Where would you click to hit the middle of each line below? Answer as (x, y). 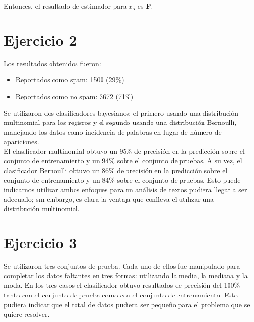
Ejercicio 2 (40, 39)
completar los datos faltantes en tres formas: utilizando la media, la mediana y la (126, 275)
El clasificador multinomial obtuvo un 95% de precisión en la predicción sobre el (124, 151)
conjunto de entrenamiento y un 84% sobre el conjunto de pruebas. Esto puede (122, 180)
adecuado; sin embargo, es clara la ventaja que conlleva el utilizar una (109, 199)
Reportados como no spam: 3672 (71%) (75, 96)
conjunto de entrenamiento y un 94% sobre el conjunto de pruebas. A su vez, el (123, 161)
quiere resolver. (27, 314)
